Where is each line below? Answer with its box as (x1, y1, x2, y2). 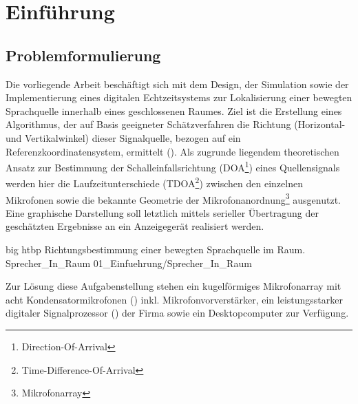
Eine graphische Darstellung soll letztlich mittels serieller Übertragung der (6, 205, 319, 220)
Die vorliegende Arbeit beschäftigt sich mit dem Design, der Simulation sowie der (6, 76, 349, 91)
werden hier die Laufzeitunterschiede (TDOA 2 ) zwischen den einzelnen (6, 174, 303, 191)
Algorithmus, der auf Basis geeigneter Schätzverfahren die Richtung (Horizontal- (6, 117, 346, 131)
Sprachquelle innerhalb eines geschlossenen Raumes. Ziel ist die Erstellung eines (6, 103, 342, 118)
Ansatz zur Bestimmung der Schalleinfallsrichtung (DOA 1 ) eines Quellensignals (6, 158, 340, 174)
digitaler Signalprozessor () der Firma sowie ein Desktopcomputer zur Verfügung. (6, 306, 349, 320)
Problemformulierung (6, 44, 161, 65)
